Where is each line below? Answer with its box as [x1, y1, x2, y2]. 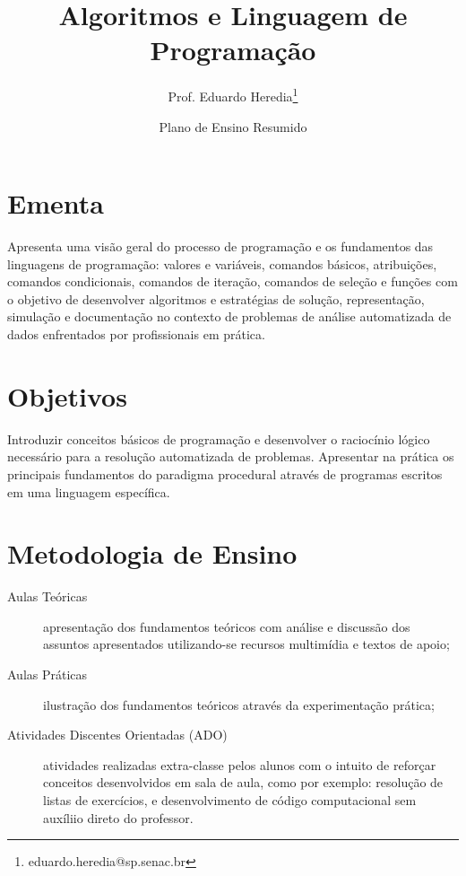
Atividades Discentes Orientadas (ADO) [7, 725, 228, 744]
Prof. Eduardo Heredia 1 [168, 84, 298, 105]
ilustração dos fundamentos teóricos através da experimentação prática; [43, 695, 435, 714]
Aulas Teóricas [7, 587, 88, 606]
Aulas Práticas [7, 665, 88, 684]
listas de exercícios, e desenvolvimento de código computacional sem [43, 791, 417, 810]
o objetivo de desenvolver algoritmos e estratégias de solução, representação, [7, 289, 425, 308]
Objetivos [7, 377, 127, 414]
